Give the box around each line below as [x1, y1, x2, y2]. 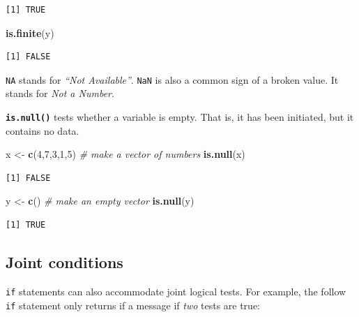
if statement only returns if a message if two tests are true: [6, 297, 260, 312]
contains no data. [6, 123, 79, 138]
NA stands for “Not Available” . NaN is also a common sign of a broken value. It [6, 72, 339, 87]
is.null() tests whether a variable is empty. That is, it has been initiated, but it [6, 110, 354, 124]
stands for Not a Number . [6, 86, 114, 101]
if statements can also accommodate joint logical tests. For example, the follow [6, 283, 346, 298]
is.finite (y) [6, 25, 54, 40]
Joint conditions [6, 251, 123, 273]
